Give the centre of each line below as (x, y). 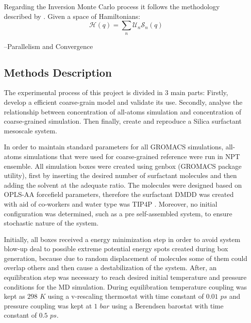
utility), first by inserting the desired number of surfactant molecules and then (120, 175)
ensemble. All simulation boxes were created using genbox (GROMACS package (123, 166)
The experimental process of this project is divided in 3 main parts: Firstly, (116, 92)
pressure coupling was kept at (48, 305)
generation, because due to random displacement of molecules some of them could (126, 258)
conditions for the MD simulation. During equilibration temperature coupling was (125, 286)
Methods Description (58, 72)
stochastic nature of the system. (51, 223)
